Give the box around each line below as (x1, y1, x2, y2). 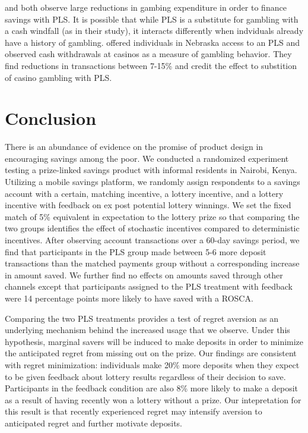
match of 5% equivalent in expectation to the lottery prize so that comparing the (5, 210, 300, 222)
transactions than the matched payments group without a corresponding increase (5, 257, 300, 269)
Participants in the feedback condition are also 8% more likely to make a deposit (5, 382, 299, 394)
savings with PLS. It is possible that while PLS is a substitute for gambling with (5, 12, 299, 25)
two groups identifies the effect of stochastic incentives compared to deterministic (5, 222, 300, 234)
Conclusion (5, 106, 97, 130)
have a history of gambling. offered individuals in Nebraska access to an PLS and (5, 36, 300, 48)
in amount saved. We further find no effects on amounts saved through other (5, 268, 283, 281)
